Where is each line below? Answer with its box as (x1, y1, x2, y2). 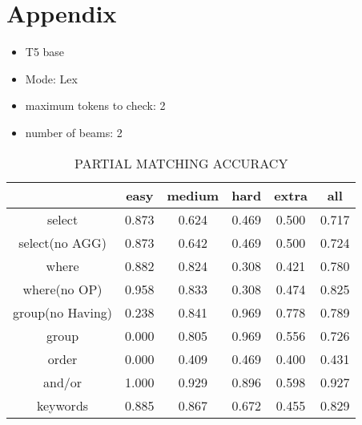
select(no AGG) (18, 233, 107, 252)
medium (167, 185, 219, 204)
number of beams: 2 (25, 123, 123, 140)
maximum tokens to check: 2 (25, 97, 166, 114)
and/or (43, 372, 82, 391)
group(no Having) (13, 302, 113, 322)
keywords (36, 395, 89, 415)
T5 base (25, 43, 65, 60)
